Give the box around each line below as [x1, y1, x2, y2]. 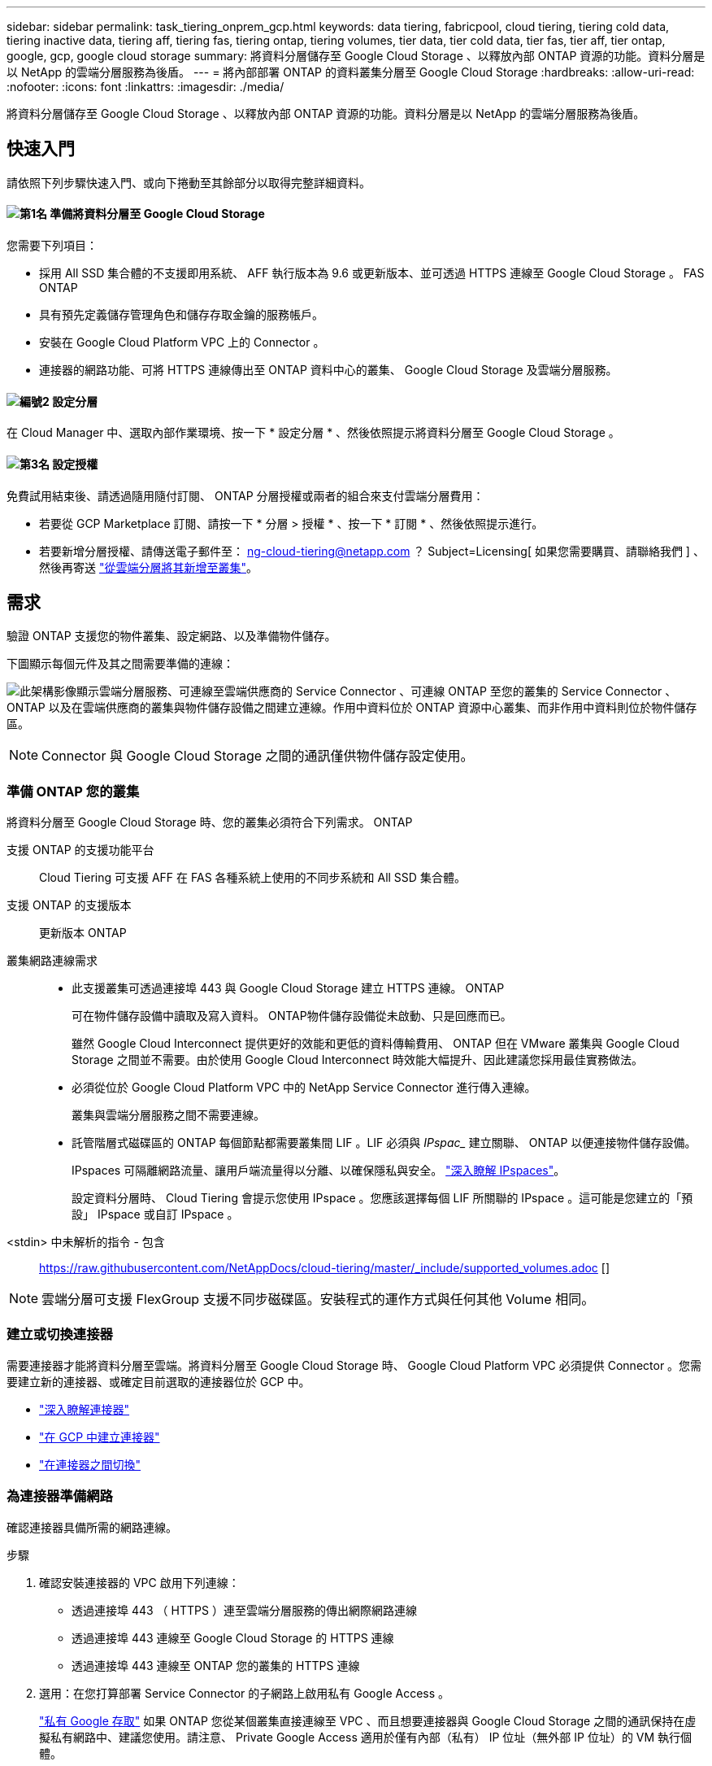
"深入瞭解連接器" [39, 1402, 130, 1416]
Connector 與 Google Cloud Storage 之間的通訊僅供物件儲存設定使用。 [41, 748, 474, 765]
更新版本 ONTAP [39, 926, 127, 940]
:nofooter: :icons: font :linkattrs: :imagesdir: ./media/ [7, 80, 284, 94]
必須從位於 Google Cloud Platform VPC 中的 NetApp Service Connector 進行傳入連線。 [72, 1080, 536, 1095]
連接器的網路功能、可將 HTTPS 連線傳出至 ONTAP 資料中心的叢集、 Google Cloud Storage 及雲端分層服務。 [39, 363, 618, 377]
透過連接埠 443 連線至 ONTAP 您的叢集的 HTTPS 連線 [72, 1658, 360, 1672]
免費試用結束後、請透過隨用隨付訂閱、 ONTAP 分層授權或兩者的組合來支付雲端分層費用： [7, 488, 484, 503]
